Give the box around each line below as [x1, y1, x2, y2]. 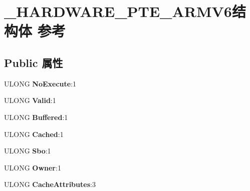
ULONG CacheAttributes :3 [4, 179, 96, 189]
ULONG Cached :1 [4, 128, 64, 139]
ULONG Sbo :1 [4, 145, 51, 156]
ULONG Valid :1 [4, 95, 56, 105]
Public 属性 [4, 54, 63, 70]
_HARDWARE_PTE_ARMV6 [4, 1, 232, 21]
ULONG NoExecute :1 [4, 78, 77, 88]
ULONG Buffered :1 [4, 111, 68, 122]
